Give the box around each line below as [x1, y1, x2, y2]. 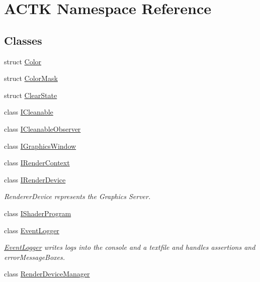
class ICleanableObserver [4, 123, 81, 134]
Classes [4, 32, 42, 48]
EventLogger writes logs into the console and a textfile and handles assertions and [4, 242, 255, 252]
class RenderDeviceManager [4, 268, 90, 279]
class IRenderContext [4, 157, 70, 168]
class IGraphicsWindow [4, 140, 76, 151]
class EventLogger [4, 225, 59, 235]
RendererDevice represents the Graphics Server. [4, 191, 151, 202]
